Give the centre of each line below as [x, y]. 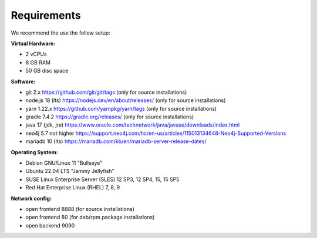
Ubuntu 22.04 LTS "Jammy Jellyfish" [70, 171]
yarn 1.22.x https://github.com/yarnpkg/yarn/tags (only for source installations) [121, 108]
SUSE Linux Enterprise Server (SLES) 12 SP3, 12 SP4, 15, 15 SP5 [102, 179]
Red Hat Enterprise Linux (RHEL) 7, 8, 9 [73, 188]
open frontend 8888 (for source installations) [80, 209]
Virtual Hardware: [33, 43]
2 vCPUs [36, 54]
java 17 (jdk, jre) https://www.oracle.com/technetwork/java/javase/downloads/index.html [133, 125]
